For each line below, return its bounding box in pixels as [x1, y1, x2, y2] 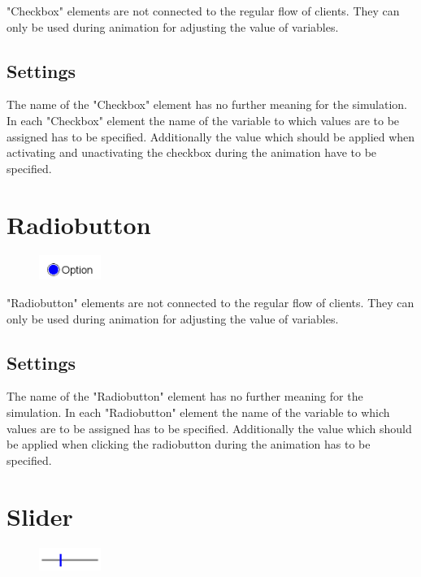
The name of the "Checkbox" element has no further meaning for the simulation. [7, 96, 407, 113]
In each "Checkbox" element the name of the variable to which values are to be [7, 111, 400, 128]
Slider [7, 499, 73, 532]
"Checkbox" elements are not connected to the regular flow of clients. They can [7, 2, 400, 19]
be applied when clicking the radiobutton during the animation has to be [7, 436, 371, 453]
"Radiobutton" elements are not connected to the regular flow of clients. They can [7, 294, 414, 311]
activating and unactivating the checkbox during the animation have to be [7, 144, 377, 161]
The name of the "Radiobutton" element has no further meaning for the [7, 388, 363, 405]
